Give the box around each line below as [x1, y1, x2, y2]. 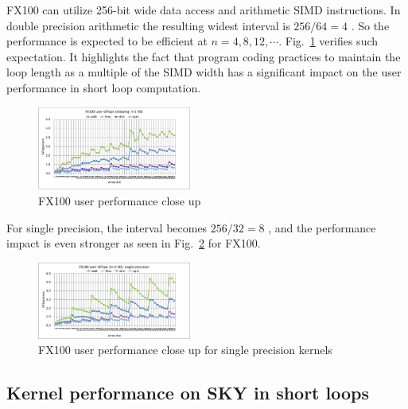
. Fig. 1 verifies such [278, 33, 379, 49]
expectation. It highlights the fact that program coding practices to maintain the [6, 48, 401, 64]
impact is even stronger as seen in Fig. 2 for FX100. [6, 235, 261, 251]
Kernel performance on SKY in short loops [6, 380, 370, 405]
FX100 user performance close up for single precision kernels [38, 341, 332, 358]
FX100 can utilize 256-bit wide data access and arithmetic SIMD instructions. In [6, 2, 401, 18]
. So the [351, 17, 390, 33]
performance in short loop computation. [6, 79, 201, 95]
